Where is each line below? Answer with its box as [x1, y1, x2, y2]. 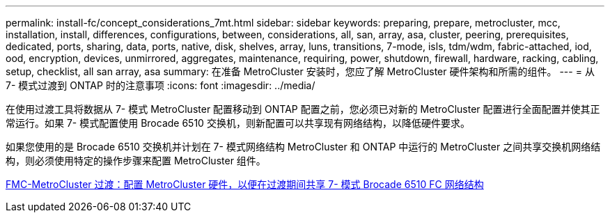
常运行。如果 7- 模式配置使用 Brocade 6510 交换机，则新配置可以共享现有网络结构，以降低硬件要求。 [6, 117, 470, 129]
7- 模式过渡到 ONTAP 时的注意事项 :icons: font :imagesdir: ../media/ [6, 79, 315, 91]
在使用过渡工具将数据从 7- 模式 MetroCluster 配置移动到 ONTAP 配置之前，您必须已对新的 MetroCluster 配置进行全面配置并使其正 [6, 103, 600, 115]
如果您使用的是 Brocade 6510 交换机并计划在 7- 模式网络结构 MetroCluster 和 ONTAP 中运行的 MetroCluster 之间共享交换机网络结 [6, 141, 601, 153]
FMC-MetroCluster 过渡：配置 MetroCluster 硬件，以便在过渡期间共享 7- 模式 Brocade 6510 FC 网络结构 [6, 178, 484, 190]
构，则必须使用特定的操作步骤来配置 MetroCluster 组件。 [6, 155, 266, 166]
